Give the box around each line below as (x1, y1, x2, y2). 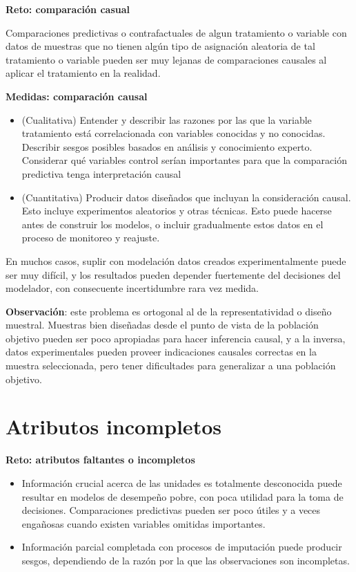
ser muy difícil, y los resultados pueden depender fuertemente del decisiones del (6, 267, 341, 282)
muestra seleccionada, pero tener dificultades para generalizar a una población (6, 358, 336, 373)
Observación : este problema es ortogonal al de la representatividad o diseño (6, 304, 332, 318)
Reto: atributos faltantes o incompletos (6, 452, 195, 467)
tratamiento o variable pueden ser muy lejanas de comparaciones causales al (6, 52, 327, 66)
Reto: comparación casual (6, 2, 130, 16)
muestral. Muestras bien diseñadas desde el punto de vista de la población (6, 317, 319, 332)
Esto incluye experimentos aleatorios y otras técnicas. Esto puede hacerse (21, 203, 332, 218)
